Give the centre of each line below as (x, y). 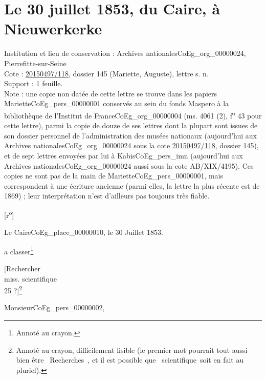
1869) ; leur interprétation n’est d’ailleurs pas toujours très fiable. (107, 196)
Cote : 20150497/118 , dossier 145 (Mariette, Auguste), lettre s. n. (106, 73)
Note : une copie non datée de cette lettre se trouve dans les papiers (111, 93)
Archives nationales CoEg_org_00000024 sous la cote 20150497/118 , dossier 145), (131, 145)
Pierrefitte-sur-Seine (35, 63)
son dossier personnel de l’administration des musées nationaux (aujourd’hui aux (130, 135)
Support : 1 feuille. (34, 83)
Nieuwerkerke (53, 28)
